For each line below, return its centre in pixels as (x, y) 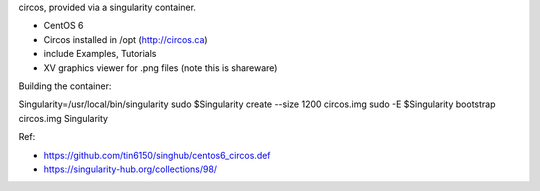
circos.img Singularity (63, 118)
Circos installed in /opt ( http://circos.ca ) (126, 39)
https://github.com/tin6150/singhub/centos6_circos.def (157, 155)
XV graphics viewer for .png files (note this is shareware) (160, 67)
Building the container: (65, 86)
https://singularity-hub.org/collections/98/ (130, 169)
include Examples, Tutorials (100, 54)
